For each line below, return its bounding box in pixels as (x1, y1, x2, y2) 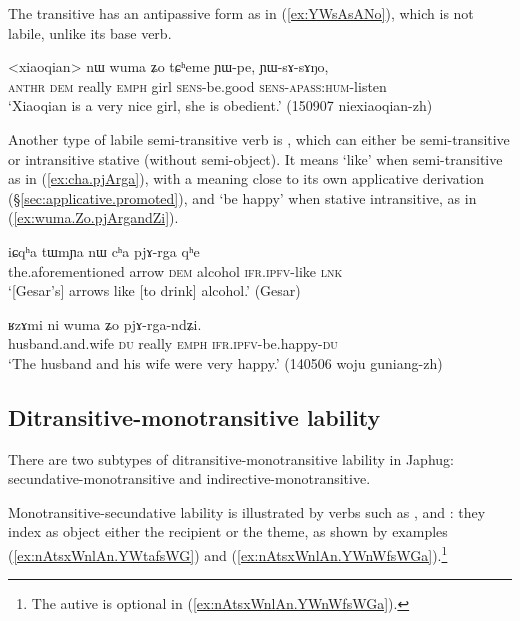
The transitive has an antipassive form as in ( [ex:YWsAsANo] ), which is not (8, 3, 474, 23)
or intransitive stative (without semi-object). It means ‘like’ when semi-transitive (8, 148, 503, 169)
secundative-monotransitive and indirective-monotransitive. (8, 468, 371, 489)
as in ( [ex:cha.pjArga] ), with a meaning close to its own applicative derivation (8, 168, 484, 189)
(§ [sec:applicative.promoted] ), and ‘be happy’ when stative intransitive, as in (8, 187, 477, 208)
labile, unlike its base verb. (8, 22, 172, 43)
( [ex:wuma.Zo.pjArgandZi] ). (8, 207, 179, 228)
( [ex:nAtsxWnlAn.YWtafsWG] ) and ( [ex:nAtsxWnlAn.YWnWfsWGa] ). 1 (8, 542, 448, 565)
